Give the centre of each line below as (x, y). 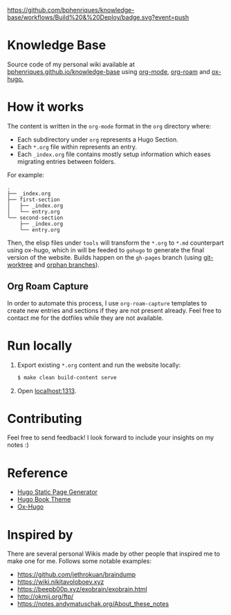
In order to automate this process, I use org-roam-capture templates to (107, 303)
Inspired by (40, 534)
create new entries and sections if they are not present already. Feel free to (114, 310)
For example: (26, 175)
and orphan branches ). (67, 265)
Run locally (40, 346)
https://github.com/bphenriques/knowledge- (71, 10)
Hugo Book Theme (44, 500)
